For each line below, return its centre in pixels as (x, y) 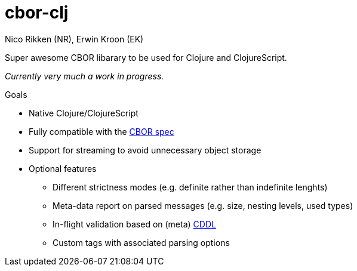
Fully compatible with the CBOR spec (101, 131)
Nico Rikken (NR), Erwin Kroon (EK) (74, 39)
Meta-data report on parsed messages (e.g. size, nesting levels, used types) (203, 205)
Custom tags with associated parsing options (141, 242)
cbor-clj (37, 13)
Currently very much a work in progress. (84, 76)
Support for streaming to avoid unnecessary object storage (145, 150)
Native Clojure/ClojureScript (84, 113)
